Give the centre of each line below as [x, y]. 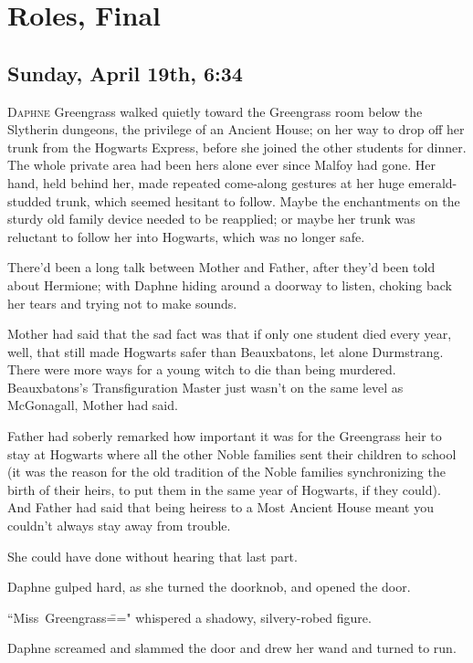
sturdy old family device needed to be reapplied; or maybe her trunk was [211, 219]
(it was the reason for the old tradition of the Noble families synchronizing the [226, 472]
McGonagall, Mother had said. [93, 405]
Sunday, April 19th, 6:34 [125, 73]
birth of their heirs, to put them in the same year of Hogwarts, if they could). [224, 489]
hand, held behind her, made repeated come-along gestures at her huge [206, 182]
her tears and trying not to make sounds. [122, 303]
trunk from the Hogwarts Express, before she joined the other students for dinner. [237, 147]
